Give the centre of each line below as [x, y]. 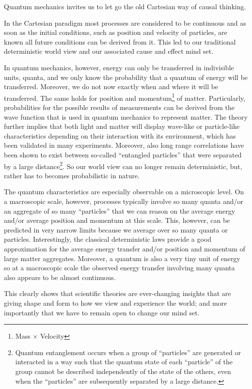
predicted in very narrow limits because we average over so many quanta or [116, 229]
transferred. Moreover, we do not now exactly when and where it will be [111, 86]
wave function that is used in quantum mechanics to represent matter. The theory [126, 117]
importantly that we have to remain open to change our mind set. [102, 312]
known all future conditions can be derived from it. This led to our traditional [120, 41]
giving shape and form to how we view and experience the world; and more [116, 303]
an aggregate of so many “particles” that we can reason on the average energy [120, 210]
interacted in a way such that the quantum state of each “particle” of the [124, 362]
